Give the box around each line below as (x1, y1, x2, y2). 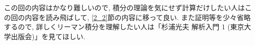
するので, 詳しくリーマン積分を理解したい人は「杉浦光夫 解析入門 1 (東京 (4, 22, 244, 32)
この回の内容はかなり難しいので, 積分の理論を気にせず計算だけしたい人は (4, 2, 245, 12)
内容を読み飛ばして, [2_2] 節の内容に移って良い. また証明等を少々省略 (24, 12, 251, 22)
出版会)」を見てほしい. (10, 31, 85, 41)
